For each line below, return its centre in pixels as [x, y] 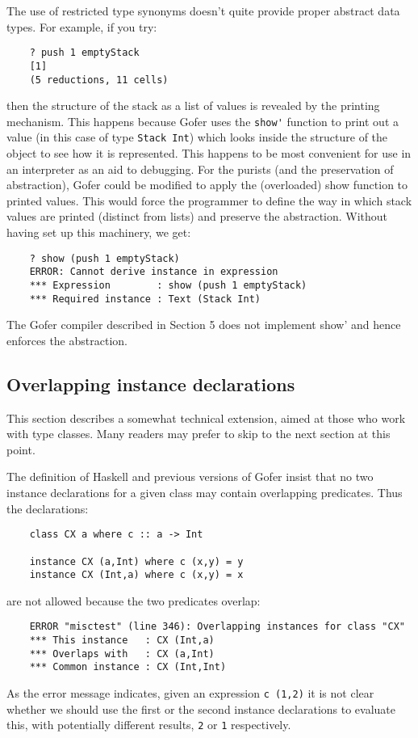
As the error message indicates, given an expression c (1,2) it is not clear [190, 693]
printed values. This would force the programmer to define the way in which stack [209, 200]
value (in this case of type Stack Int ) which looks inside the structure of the [197, 137]
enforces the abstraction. [67, 340]
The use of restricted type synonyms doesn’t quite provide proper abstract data [203, 11]
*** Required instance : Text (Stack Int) [145, 299]
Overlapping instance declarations [151, 384]
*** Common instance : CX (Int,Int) [128, 667]
